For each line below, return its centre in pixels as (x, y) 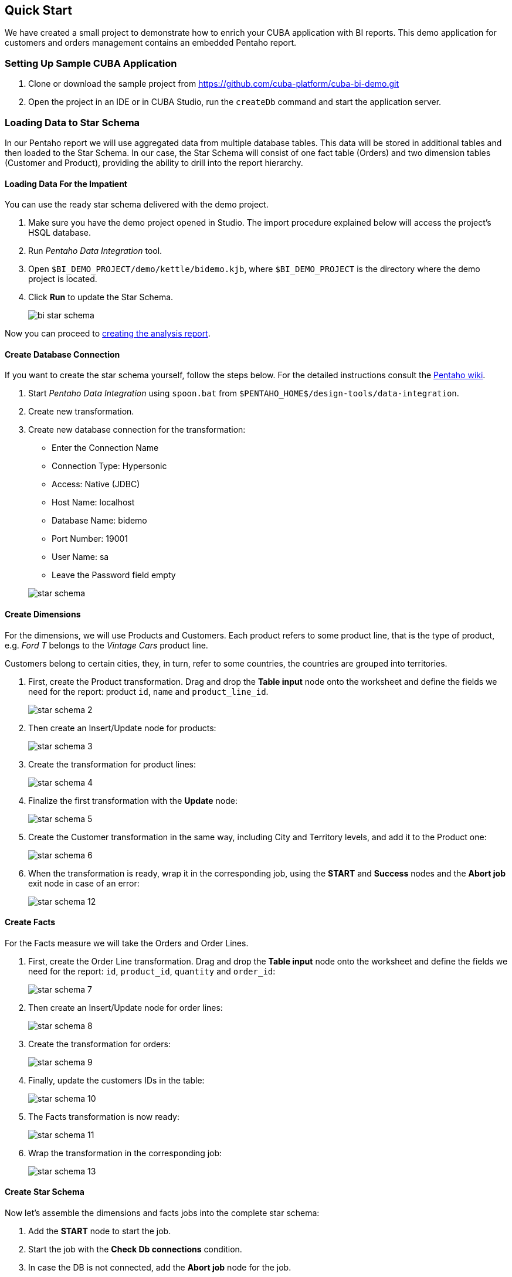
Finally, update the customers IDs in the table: (116, 1080)
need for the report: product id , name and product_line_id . (148, 691)
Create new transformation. (81, 412)
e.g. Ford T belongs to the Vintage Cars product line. (106, 645)
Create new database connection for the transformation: (137, 430)
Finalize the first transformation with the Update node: (133, 800)
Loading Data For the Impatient (66, 184)
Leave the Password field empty (114, 575)
